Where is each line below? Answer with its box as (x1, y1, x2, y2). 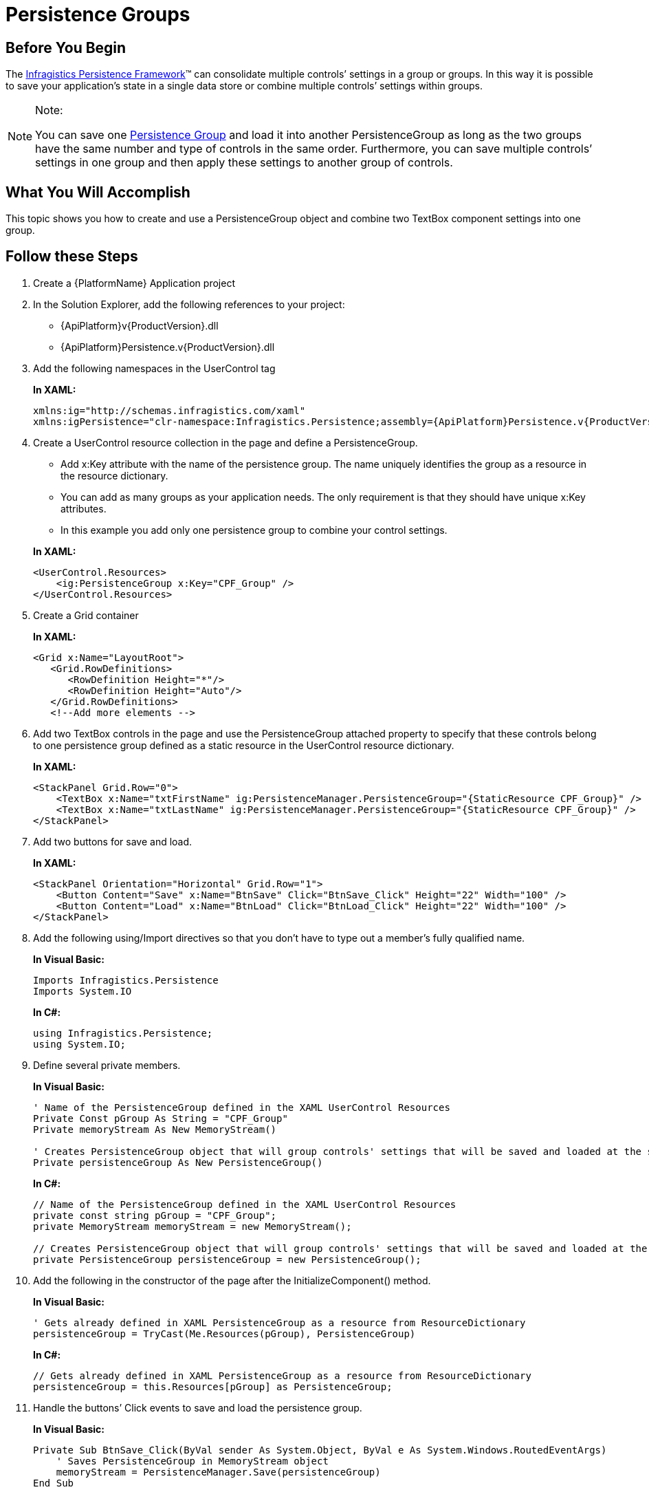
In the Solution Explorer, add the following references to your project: (33, 298, 345, 310)
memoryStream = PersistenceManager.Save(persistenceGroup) (56, 1466, 381, 1478)
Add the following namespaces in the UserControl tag (33, 362, 276, 374)
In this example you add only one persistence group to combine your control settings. (60, 523, 448, 536)
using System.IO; (33, 1038, 126, 1050)
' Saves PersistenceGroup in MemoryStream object (56, 1455, 329, 1467)
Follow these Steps (5, 248, 138, 266)
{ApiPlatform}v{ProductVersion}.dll (60, 319, 219, 332)
